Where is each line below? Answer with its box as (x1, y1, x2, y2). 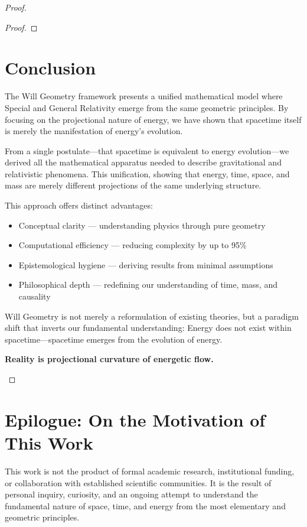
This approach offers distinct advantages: (5, 199, 153, 212)
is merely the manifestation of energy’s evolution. (5, 125, 183, 137)
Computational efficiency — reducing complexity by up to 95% (18, 239, 247, 251)
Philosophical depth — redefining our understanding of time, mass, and (18, 278, 277, 291)
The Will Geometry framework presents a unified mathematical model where (5, 90, 283, 102)
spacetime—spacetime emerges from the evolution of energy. (5, 333, 223, 345)
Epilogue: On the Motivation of (5, 407, 266, 431)
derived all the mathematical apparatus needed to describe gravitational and (5, 156, 282, 168)
